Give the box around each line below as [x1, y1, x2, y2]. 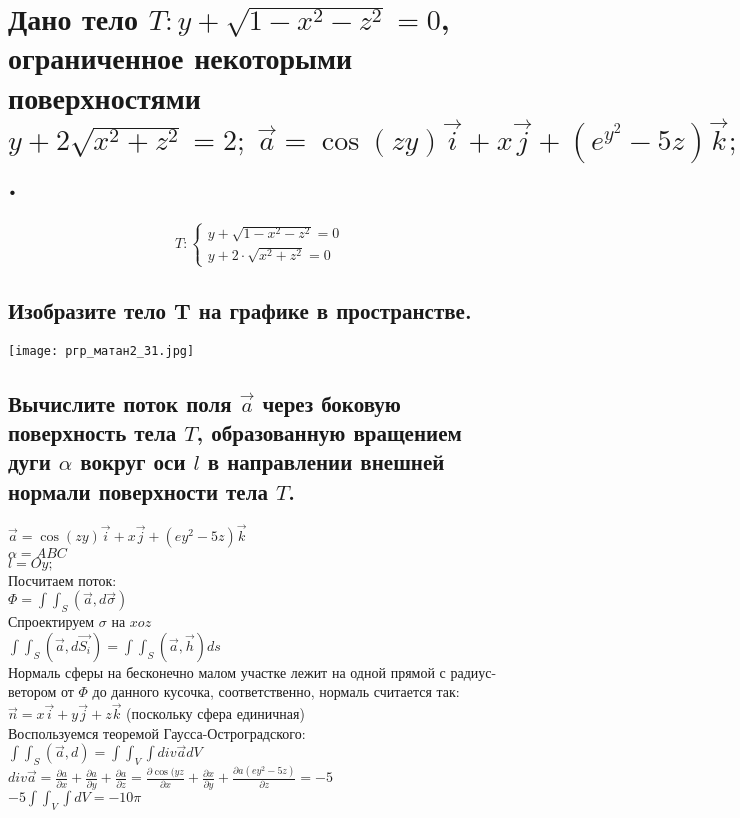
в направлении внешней [207, 446, 445, 477]
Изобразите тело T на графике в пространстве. [8, 294, 472, 325]
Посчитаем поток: [8, 569, 117, 590]
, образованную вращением [196, 416, 462, 447]
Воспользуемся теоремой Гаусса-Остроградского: [8, 722, 306, 743]
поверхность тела [8, 416, 177, 447]
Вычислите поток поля [8, 387, 232, 418]
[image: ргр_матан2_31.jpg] [8, 343, 195, 358]
